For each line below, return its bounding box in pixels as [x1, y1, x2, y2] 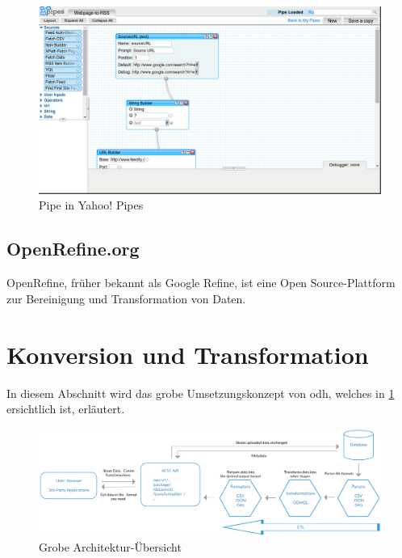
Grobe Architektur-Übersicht [39, 539, 182, 556]
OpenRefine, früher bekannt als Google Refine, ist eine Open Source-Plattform [6, 274, 396, 291]
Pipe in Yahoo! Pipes [39, 197, 144, 213]
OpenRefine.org [6, 236, 140, 261]
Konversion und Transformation [6, 337, 369, 370]
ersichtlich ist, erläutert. [6, 400, 125, 417]
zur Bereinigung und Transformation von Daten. [6, 290, 246, 306]
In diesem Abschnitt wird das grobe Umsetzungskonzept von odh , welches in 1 [6, 384, 395, 401]
